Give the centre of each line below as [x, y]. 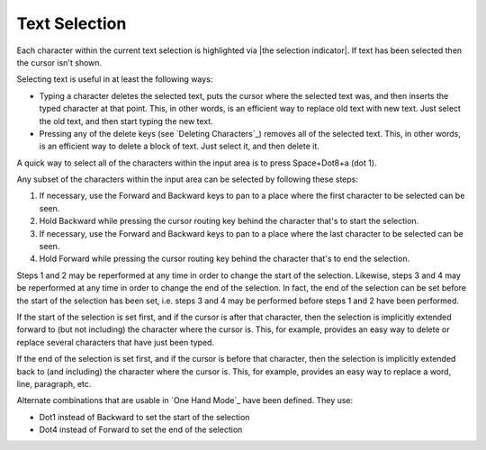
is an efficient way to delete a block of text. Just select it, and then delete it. [179, 146]
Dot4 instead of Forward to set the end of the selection [141, 430]
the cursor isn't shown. [59, 62]
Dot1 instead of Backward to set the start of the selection [144, 417]
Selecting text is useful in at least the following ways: [115, 79]
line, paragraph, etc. [54, 383]
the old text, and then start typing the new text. [126, 121]
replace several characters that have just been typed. [116, 342]
